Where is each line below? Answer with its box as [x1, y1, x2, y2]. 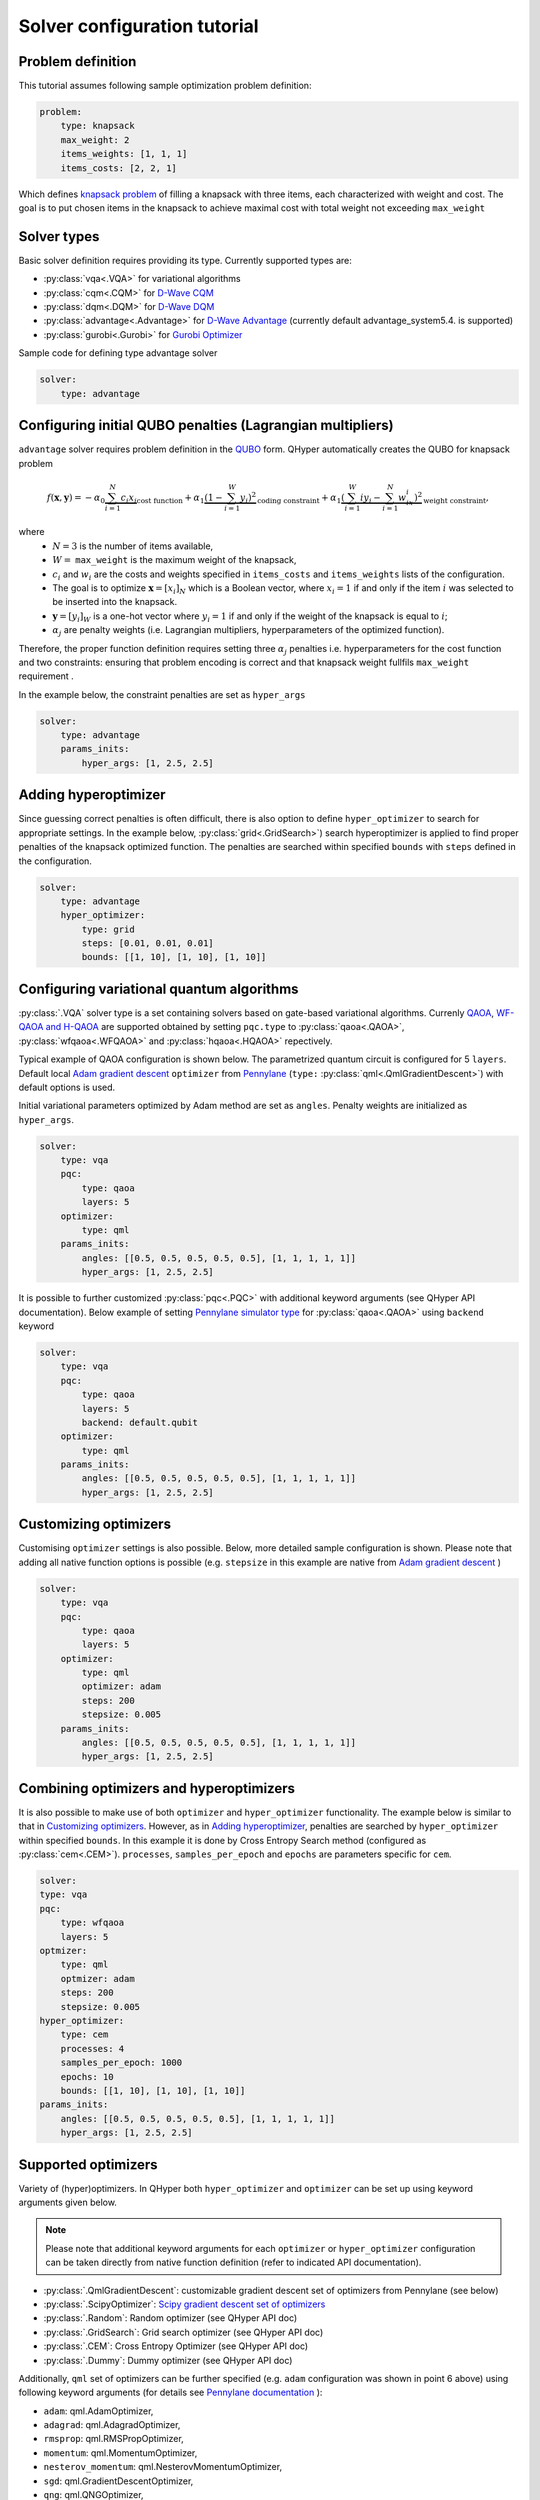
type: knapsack [60, 120, 135, 132]
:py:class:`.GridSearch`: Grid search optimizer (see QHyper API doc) [43, 2326, 324, 2338]
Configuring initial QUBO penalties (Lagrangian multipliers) [18, 417, 394, 434]
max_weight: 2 [60, 134, 130, 145]
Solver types [18, 228, 100, 245]
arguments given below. [18, 2196, 117, 2208]
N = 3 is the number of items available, [52, 540, 214, 552]
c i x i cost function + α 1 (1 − [120, 491, 224, 505]
